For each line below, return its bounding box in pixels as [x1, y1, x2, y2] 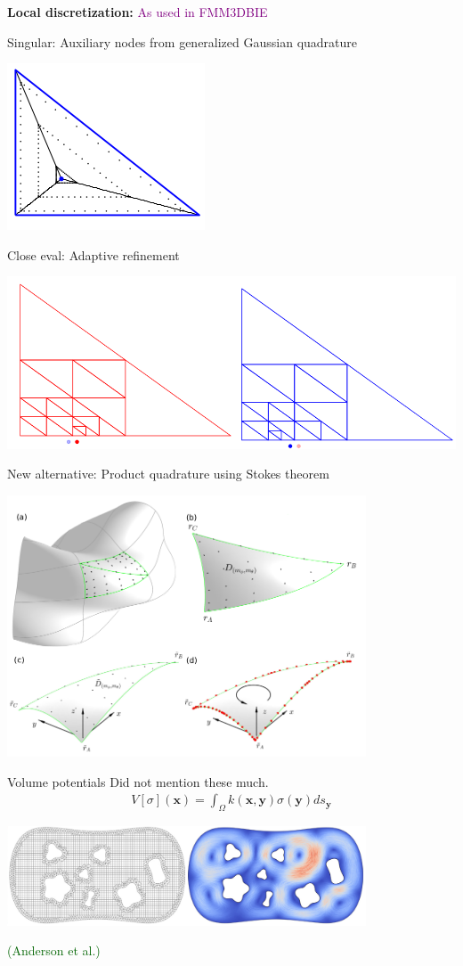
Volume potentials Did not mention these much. [7, 772, 269, 790]
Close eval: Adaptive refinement [7, 245, 180, 264]
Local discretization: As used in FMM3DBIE [7, 3, 268, 20]
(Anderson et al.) [7, 941, 101, 960]
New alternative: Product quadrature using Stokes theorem [7, 464, 329, 483]
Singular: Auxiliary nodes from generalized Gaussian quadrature [7, 32, 358, 51]
